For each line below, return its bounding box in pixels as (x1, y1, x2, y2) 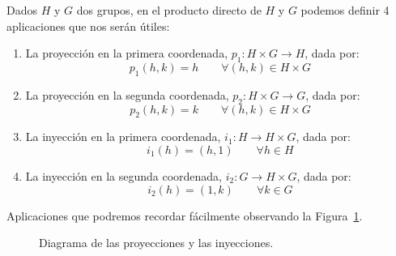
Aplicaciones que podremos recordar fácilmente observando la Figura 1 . (6, 207, 363, 224)
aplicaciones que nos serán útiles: (6, 17, 170, 34)
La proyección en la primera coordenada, (25, 45, 228, 62)
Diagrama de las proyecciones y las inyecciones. (39, 234, 274, 251)
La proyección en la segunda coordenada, (25, 86, 229, 103)
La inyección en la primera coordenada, (25, 128, 221, 145)
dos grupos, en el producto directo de (76, 2, 262, 18)
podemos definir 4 (300, 2, 390, 18)
